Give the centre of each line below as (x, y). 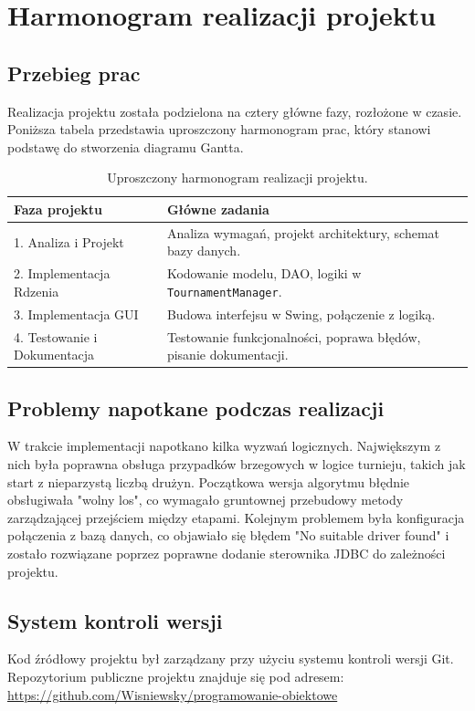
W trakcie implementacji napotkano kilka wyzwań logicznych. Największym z (224, 446)
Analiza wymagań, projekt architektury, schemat (303, 232)
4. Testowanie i (56, 336)
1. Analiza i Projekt (69, 241)
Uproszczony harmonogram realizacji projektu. (237, 178)
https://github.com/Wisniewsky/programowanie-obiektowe (173, 694)
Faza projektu (58, 209)
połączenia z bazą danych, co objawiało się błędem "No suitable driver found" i (228, 535)
